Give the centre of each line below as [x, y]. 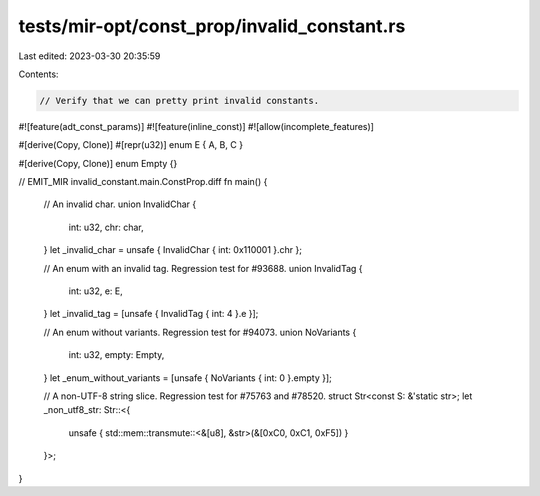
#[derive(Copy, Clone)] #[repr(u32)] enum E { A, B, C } [131, 145]
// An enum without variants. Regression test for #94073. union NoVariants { [200, 332]
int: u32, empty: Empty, [116, 355]
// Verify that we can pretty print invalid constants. [179, 100]
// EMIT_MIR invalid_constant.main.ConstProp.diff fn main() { [143, 182]
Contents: [38, 74]
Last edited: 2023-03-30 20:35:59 [89, 56]
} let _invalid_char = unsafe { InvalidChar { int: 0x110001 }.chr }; [173, 250]
